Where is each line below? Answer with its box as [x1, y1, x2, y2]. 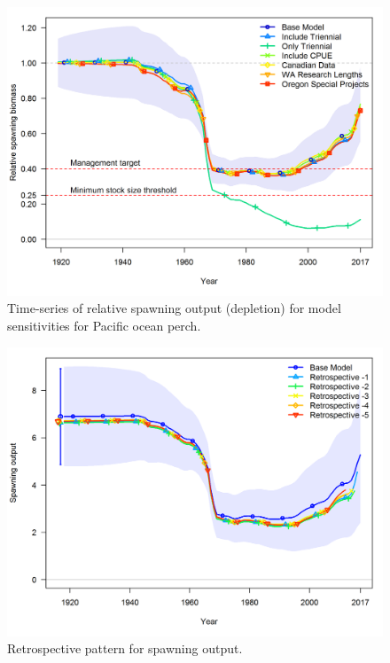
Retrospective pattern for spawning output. [7, 639, 243, 658]
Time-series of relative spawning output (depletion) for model [7, 299, 341, 317]
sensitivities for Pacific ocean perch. [7, 316, 201, 335]
